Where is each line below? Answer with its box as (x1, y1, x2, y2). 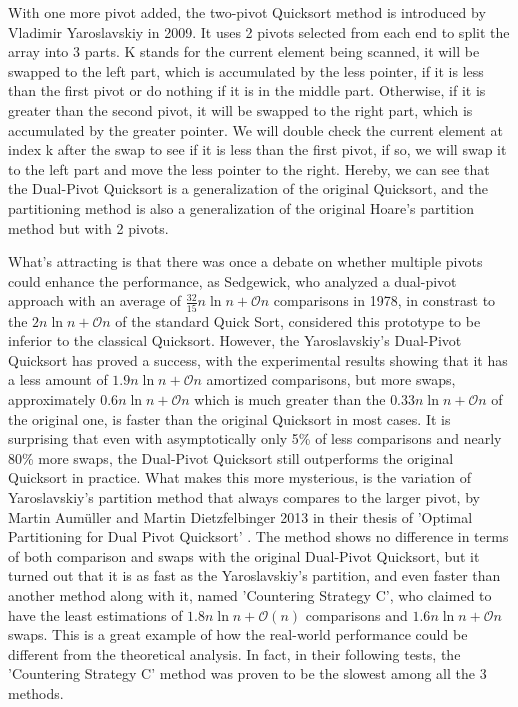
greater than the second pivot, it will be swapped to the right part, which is (8, 99, 473, 120)
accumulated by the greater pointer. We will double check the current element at (8, 119, 503, 140)
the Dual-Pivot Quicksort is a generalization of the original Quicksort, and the (8, 178, 488, 199)
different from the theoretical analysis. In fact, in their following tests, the (8, 643, 461, 664)
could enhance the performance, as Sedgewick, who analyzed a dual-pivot (8, 270, 457, 291)
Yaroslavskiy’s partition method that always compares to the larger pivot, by (8, 486, 480, 507)
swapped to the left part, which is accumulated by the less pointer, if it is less (8, 60, 484, 81)
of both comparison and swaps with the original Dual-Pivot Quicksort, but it (8, 545, 480, 566)
